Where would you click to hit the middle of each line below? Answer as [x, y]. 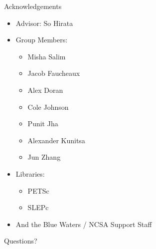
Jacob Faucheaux [54, 73]
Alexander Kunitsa [56, 140]
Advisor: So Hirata [44, 23]
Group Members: [42, 40]
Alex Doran [45, 90]
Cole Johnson [48, 107]
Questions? [21, 241]
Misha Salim [47, 56]
